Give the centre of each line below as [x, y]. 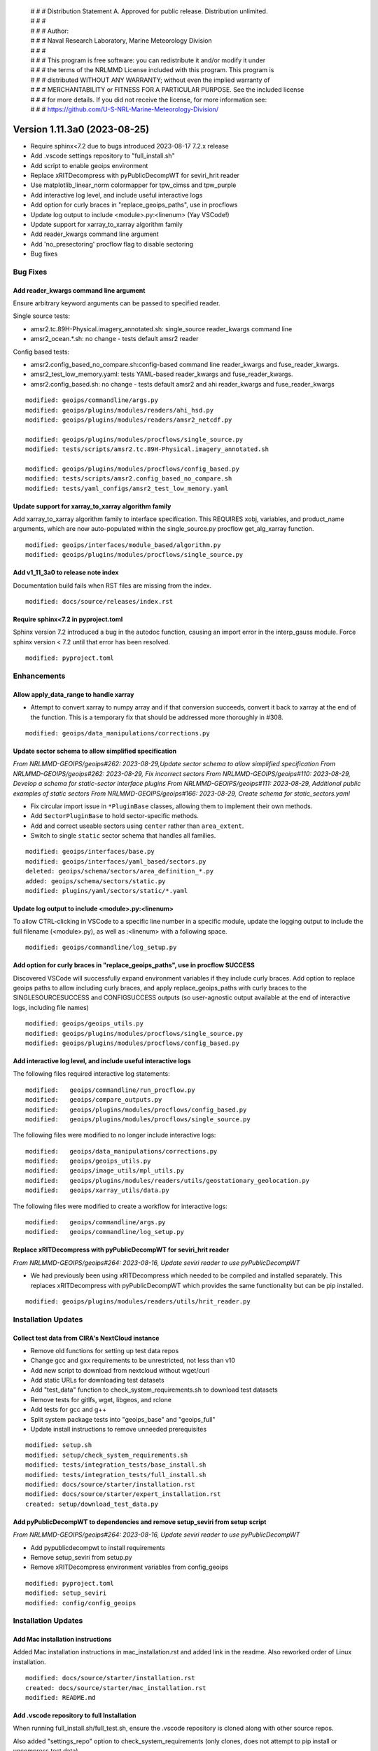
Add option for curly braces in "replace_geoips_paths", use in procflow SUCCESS [134, 965]
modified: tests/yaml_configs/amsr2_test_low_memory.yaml [127, 488]
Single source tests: [41, 316]
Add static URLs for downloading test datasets [97, 1380]
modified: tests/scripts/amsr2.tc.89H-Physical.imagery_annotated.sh [147, 449]
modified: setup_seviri [66, 1593]
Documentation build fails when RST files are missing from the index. [112, 586]
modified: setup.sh [59, 1445]
